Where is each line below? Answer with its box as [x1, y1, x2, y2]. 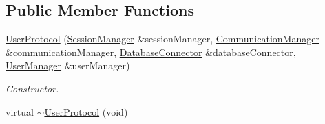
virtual [6, 104, 34, 119]
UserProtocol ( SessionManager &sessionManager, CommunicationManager [6, 32, 319, 46]
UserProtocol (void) [44, 104, 128, 119]
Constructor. [6, 81, 59, 95]
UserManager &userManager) [6, 58, 130, 73]
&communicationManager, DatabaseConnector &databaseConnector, [6, 45, 296, 59]
